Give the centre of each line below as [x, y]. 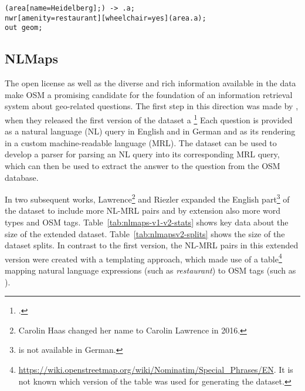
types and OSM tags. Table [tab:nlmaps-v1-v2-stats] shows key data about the [147, 222]
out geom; [24, 28]
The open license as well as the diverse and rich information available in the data [150, 83]
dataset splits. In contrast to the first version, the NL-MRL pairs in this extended [152, 245]
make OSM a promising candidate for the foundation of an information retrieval [149, 94]
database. [22, 177]
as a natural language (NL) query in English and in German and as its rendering [150, 131]
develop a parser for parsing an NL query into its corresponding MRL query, [142, 154]
